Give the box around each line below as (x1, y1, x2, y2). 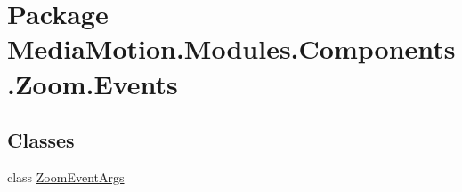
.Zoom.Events (7, 65, 178, 101)
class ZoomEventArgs (7, 167, 125, 186)
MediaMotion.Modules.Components (7, 30, 456, 67)
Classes (7, 126, 75, 154)
